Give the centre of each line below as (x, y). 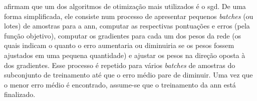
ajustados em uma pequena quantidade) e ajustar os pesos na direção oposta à (125, 55)
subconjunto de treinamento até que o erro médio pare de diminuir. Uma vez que (128, 75)
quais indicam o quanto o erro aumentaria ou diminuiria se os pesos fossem (119, 45)
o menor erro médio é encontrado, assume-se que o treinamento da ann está (120, 84)
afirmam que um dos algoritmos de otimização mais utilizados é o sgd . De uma (125, 6)
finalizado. (20, 94)
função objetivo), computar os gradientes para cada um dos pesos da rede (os (123, 35)
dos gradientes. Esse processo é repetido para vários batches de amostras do (120, 65)
